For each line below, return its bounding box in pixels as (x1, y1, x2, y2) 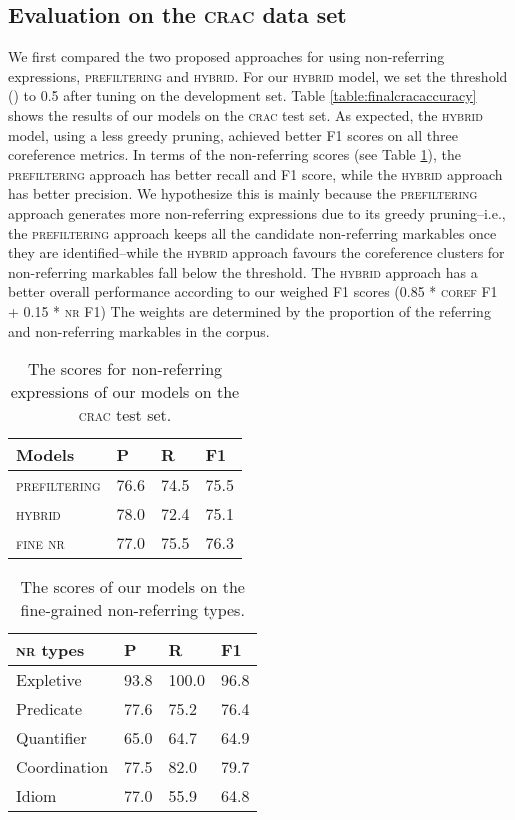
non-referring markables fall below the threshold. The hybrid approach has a (8, 261, 478, 282)
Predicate (16, 697, 83, 721)
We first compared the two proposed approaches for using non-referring (8, 46, 445, 67)
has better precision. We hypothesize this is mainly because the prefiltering (8, 183, 478, 204)
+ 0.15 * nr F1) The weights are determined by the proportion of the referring (8, 300, 491, 321)
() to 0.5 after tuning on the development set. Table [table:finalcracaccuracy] (8, 85, 477, 106)
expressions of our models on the (10, 380, 240, 404)
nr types (16, 638, 85, 662)
